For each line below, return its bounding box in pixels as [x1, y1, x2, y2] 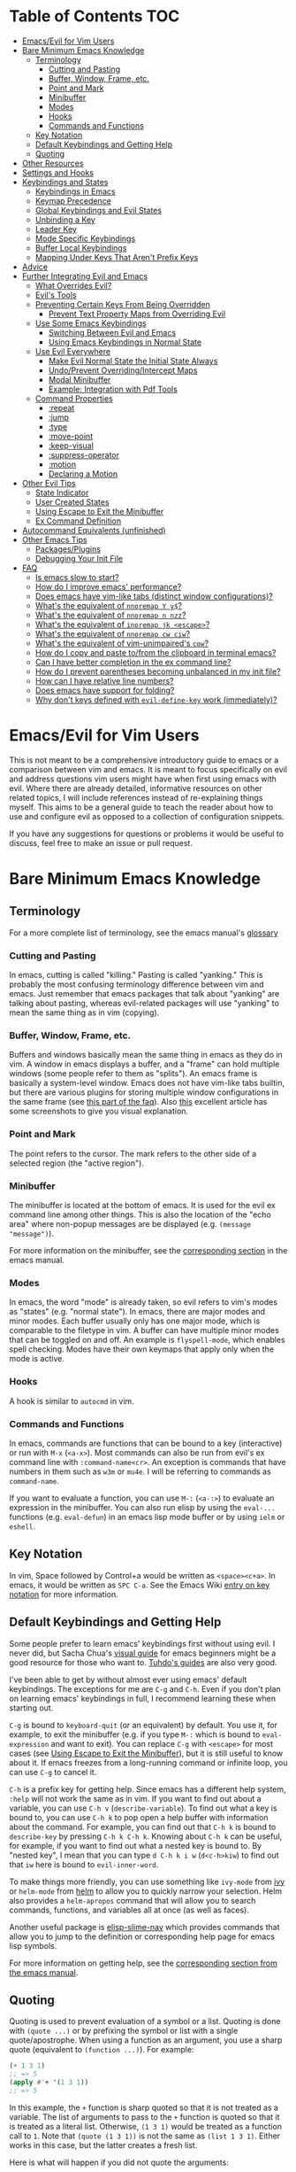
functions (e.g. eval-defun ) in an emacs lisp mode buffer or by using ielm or [9, 1511, 285, 1522]
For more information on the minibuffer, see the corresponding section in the [9, 1245, 288, 1256]
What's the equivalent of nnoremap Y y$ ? [34, 600, 183, 610]
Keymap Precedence [34, 195, 112, 206]
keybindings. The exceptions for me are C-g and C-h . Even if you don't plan [9, 1683, 281, 1694]
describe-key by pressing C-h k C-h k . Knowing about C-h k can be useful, [9, 1831, 283, 1842]
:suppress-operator [48, 449, 120, 460]
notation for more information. [9, 1588, 119, 1600]
